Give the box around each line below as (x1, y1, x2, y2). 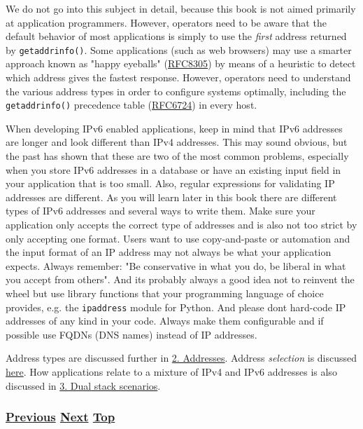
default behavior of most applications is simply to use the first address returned (6, 29, 347, 43)
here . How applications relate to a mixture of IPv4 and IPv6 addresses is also (6, 365, 337, 379)
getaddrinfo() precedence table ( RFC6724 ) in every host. (6, 97, 257, 112)
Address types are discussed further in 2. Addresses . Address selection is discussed (6, 350, 357, 365)
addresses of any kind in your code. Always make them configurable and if (6, 313, 324, 328)
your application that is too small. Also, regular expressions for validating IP (6, 176, 335, 191)
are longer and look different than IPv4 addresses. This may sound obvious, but (6, 135, 348, 149)
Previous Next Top (6, 408, 115, 425)
